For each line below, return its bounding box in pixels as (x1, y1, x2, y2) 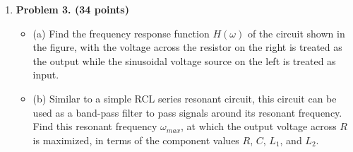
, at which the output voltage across (181, 119, 337, 134)
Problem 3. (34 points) (16, 2, 129, 16)
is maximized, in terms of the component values (32, 132, 239, 147)
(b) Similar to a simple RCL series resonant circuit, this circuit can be (32, 90, 337, 105)
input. (32, 67, 59, 82)
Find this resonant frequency (32, 119, 157, 134)
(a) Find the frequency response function (32, 25, 210, 40)
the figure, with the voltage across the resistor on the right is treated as (32, 40, 342, 54)
